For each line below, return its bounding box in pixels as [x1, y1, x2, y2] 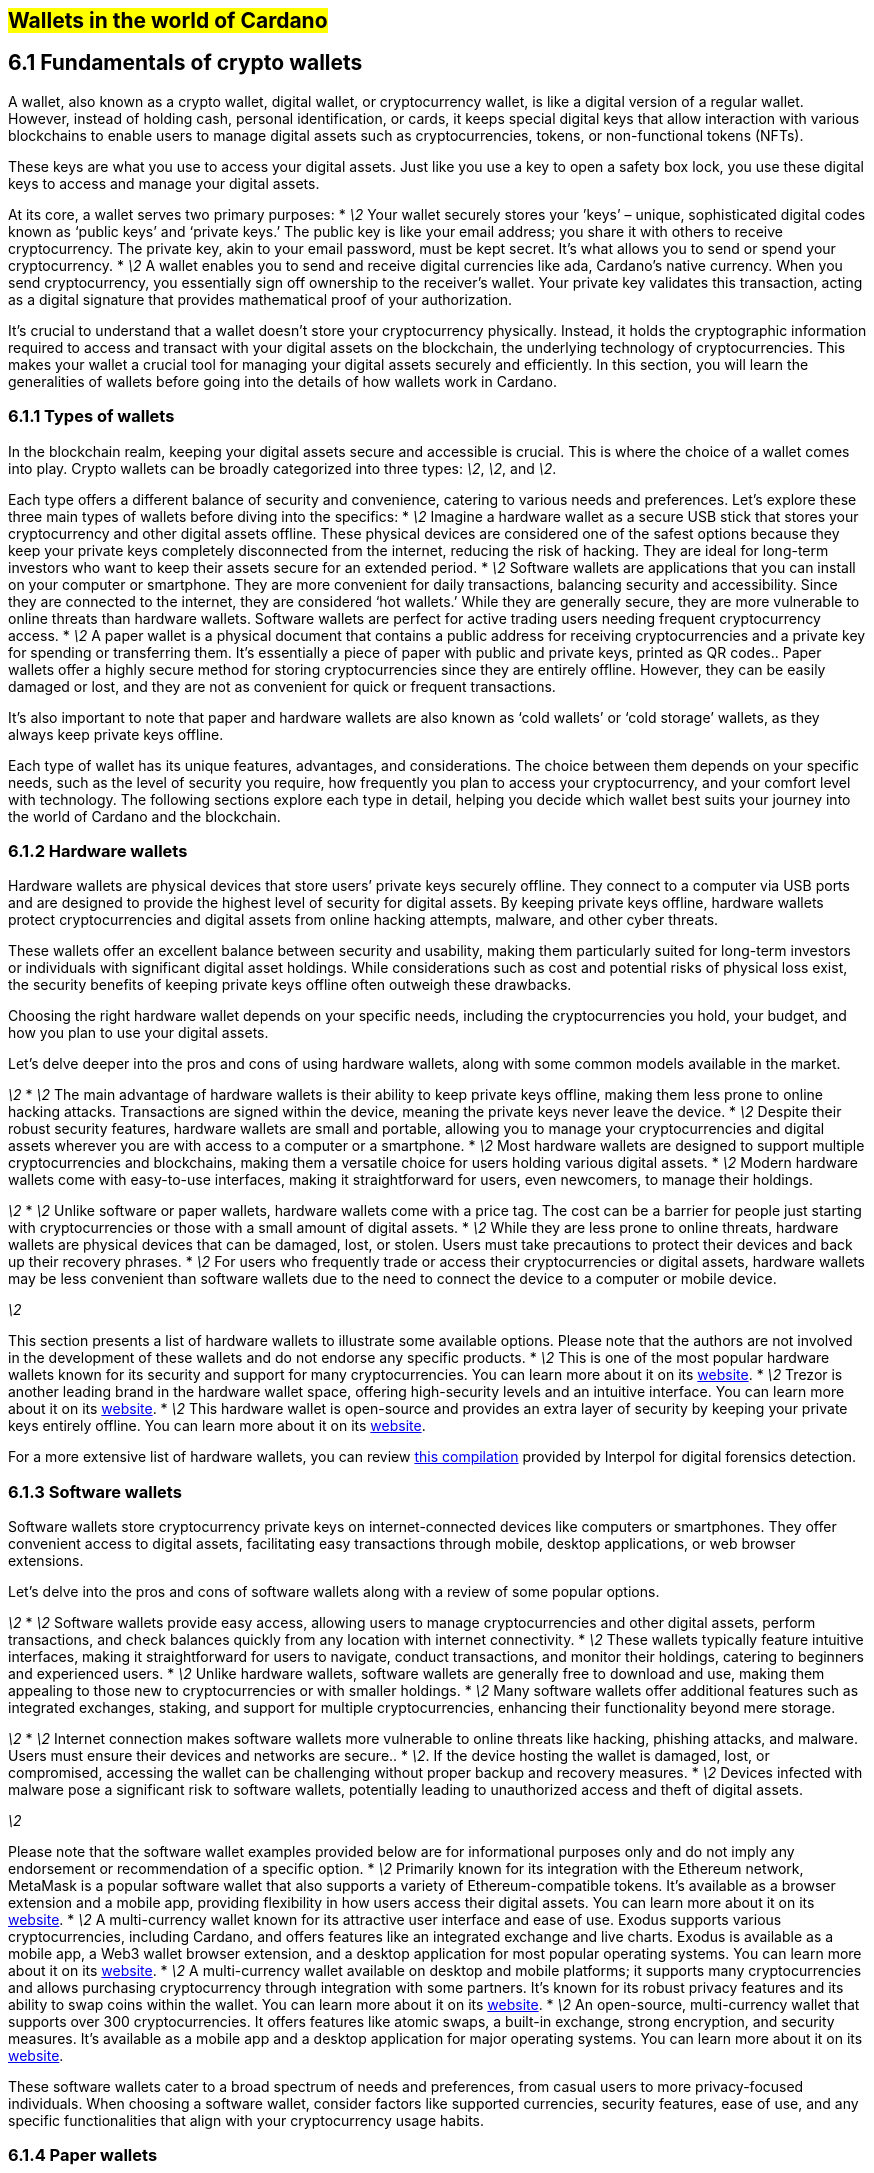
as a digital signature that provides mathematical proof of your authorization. [8, 290, 513, 308]
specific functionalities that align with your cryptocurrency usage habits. [8, 2112, 484, 2130]
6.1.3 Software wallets [8, 1481, 182, 1502]
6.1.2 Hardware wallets [8, 840, 188, 861]
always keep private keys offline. [8, 725, 224, 743]
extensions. [8, 1552, 84, 1570]
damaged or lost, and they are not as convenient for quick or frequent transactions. [8, 677, 556, 695]
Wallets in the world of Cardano [8, 8, 328, 33]
